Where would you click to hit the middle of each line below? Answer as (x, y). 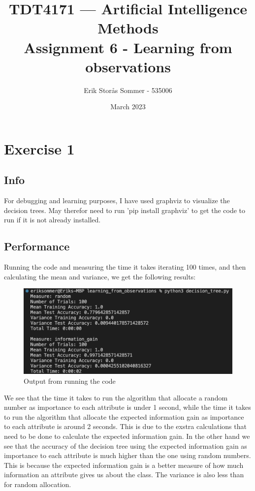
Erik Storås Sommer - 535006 (128, 90)
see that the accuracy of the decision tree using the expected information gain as (126, 445)
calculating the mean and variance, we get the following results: (100, 276)
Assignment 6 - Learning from (128, 47)
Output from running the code (70, 381)
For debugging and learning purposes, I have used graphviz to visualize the (117, 200)
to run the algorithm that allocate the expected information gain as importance (124, 416)
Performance (37, 246)
